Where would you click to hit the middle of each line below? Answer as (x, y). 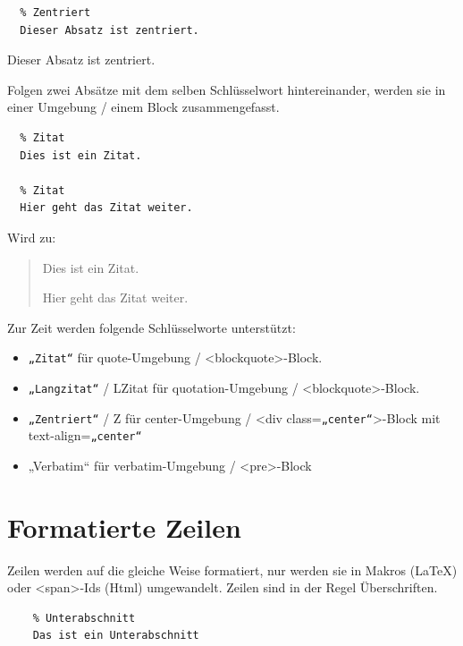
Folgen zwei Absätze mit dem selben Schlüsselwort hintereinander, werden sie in (227, 89)
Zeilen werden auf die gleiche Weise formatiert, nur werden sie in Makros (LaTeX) (232, 569)
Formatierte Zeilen (124, 527)
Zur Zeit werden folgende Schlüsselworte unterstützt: (152, 327)
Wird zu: (32, 237)
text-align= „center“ (85, 435)
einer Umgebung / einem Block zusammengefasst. (143, 107)
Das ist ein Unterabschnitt (116, 636)
